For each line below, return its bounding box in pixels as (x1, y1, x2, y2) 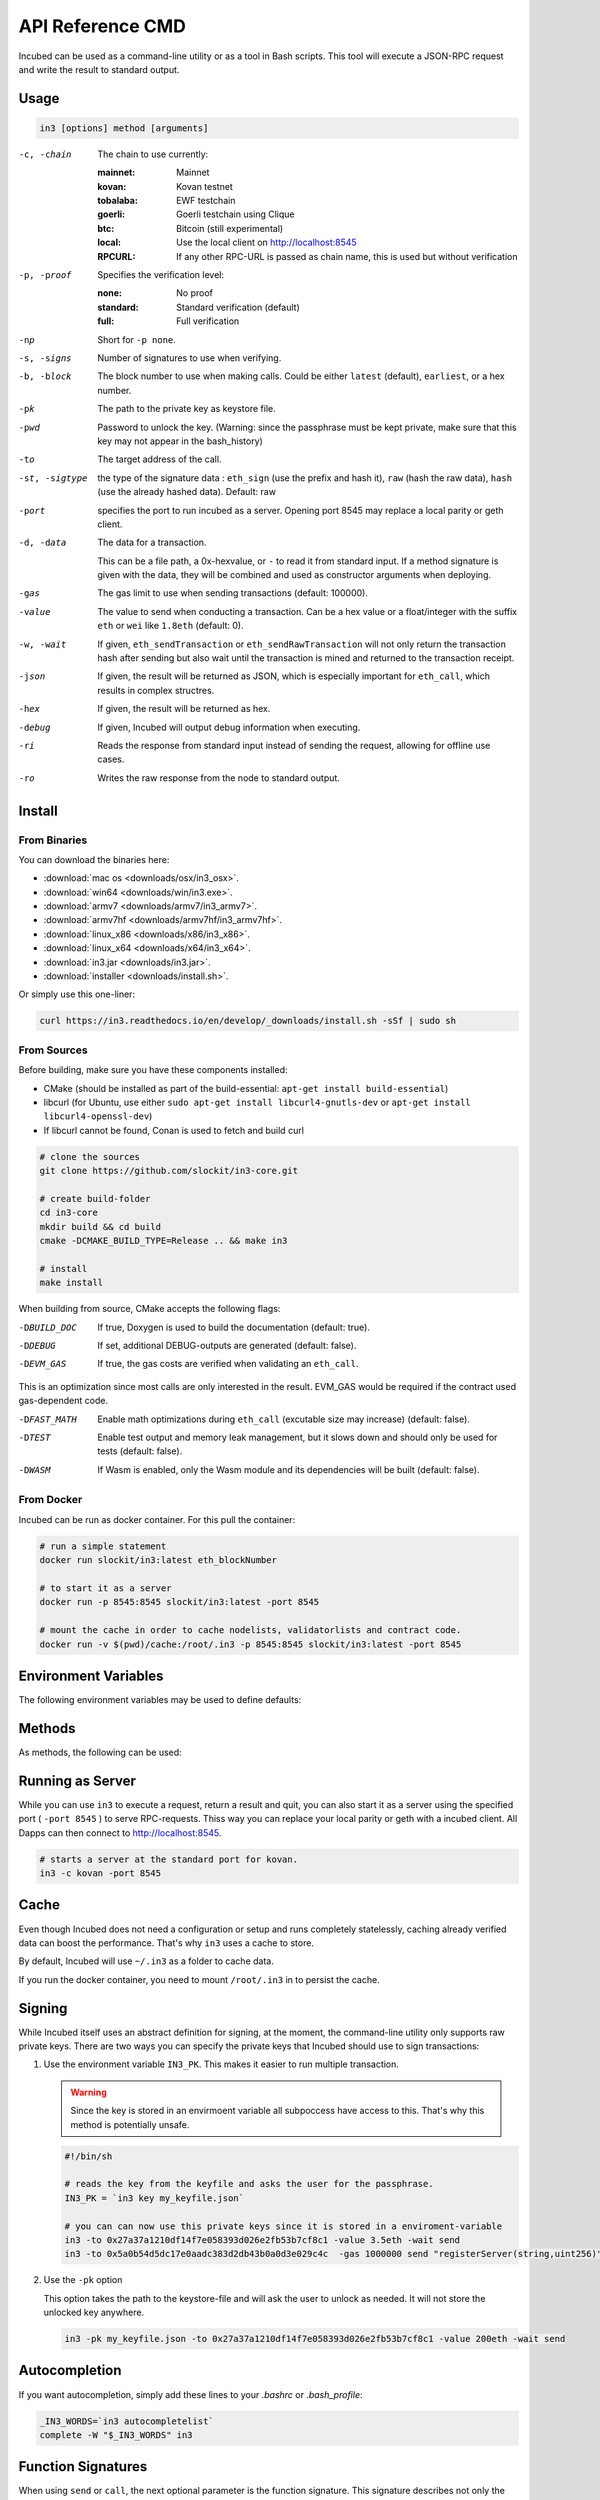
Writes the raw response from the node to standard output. (97, 771, 340, 784)
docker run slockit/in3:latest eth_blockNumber (39, 1555, 277, 1566)
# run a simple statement (39, 1540, 167, 1552)
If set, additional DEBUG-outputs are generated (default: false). (97, 1339, 357, 1351)
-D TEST (18, 1431, 51, 1443)
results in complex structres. (97, 684, 215, 696)
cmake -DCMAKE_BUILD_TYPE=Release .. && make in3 (39, 1235, 288, 1247)
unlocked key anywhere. (43, 2306, 145, 2319)
